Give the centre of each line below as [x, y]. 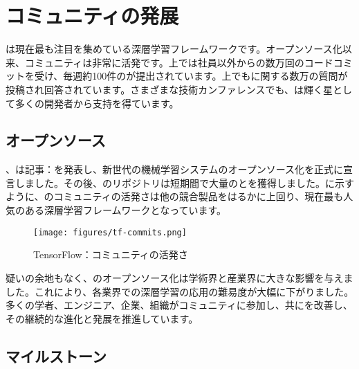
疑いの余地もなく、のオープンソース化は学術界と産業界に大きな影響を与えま [179, 277]
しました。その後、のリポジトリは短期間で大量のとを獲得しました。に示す [184, 182]
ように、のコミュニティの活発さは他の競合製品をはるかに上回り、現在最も [175, 196]
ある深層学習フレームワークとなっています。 [126, 210]
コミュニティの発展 [92, 16]
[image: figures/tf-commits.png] [110, 232]
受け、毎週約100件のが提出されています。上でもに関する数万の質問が [191, 76]
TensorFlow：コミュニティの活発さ [111, 254]
